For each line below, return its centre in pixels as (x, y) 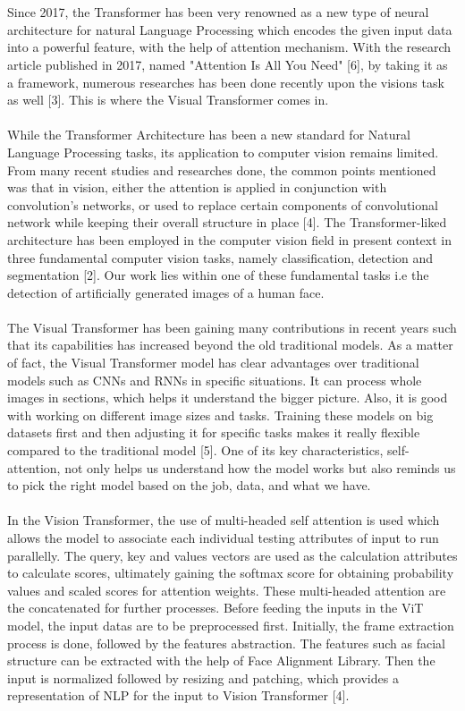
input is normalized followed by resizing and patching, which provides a (203, 677)
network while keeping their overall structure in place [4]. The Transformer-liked (227, 222)
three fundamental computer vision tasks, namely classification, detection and (220, 257)
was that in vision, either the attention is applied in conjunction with (197, 187)
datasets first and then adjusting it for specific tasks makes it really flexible (214, 432)
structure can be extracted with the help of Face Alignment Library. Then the (221, 660)
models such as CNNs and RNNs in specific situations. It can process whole (215, 380)
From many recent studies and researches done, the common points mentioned (222, 169)
